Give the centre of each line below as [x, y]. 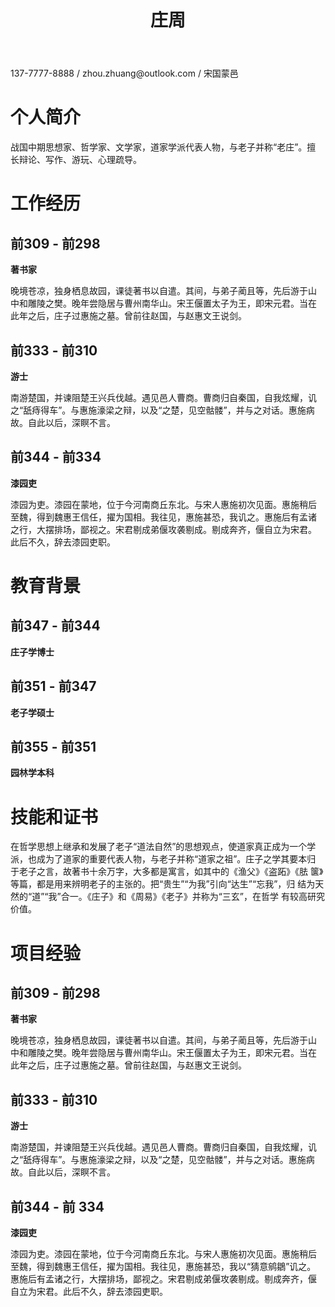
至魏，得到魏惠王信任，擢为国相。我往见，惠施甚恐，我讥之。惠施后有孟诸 [163, 517]
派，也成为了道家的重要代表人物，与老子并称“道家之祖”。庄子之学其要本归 [163, 859]
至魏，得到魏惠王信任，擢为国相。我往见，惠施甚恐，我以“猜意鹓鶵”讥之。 [163, 1266]
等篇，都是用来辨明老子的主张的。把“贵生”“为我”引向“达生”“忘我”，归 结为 [163, 884]
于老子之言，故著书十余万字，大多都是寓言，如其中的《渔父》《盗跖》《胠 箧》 [167, 872]
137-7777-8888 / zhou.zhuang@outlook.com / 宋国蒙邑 [124, 73]
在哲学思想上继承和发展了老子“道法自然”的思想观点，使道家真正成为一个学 [163, 847]
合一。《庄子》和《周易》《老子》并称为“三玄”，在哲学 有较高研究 [192, 897]
